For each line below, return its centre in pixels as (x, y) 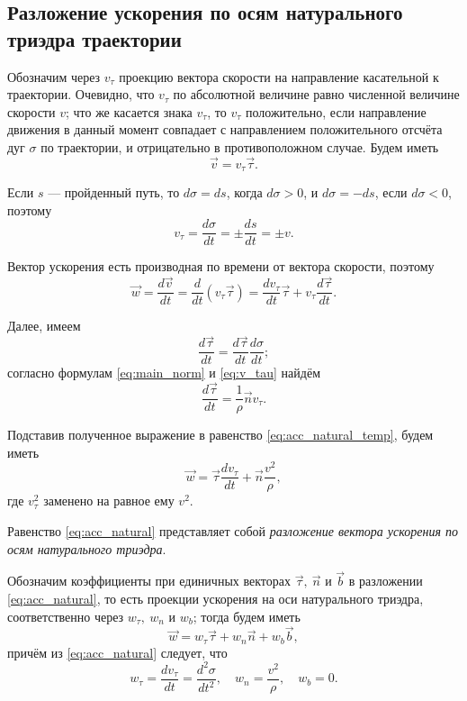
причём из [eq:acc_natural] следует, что (117, 652)
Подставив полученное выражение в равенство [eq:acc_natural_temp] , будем (220, 435)
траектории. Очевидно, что (81, 94)
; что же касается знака (129, 111)
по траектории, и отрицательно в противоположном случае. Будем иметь (240, 146)
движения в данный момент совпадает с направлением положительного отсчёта (225, 129)
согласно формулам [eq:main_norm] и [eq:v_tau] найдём (164, 373)
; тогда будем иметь (247, 616)
